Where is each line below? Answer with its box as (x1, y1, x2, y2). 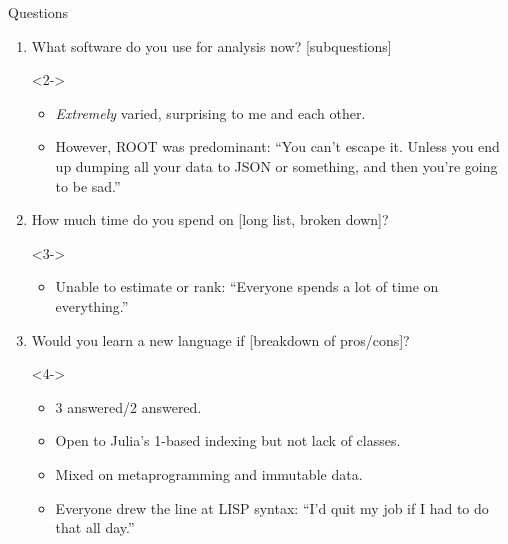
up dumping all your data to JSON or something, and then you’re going (55, 155, 498, 176)
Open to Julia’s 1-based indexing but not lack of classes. (55, 430, 401, 451)
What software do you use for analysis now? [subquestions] (31, 35, 392, 56)
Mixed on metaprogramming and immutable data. (55, 463, 363, 484)
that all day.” (55, 517, 135, 538)
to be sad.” (55, 175, 121, 196)
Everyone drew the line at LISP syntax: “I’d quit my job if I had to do (55, 497, 489, 518)
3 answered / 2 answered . (55, 396, 202, 417)
